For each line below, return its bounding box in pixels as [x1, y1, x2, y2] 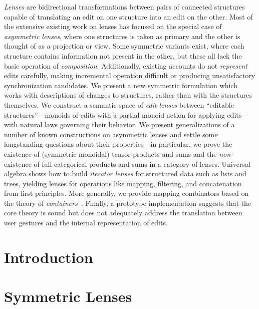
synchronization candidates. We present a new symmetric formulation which [4, 80, 237, 90]
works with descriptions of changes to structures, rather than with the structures [4, 90, 252, 100]
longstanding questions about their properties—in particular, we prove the [4, 139, 232, 149]
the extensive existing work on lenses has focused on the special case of [4, 21, 222, 32]
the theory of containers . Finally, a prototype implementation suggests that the [4, 197, 251, 208]
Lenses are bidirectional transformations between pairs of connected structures [4, 2, 245, 12]
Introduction [4, 246, 93, 267]
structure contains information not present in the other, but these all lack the [4, 50, 242, 61]
